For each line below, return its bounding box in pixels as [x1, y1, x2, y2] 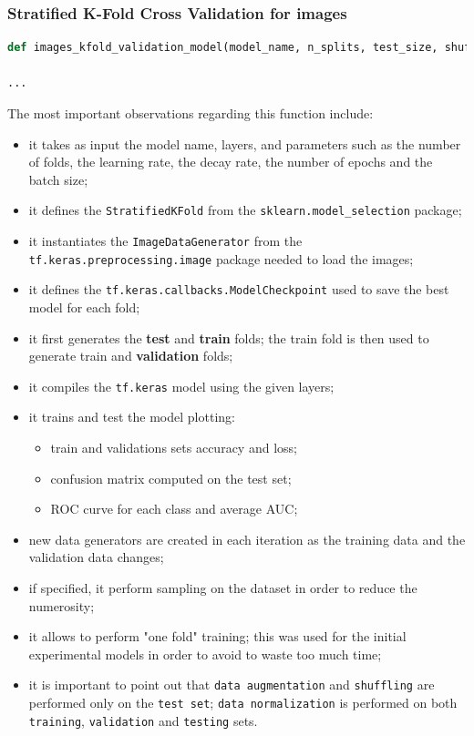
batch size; [28, 169, 88, 189]
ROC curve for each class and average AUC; [50, 499, 298, 518]
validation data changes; [28, 547, 164, 567]
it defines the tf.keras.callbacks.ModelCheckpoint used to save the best [28, 280, 449, 299]
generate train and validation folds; [28, 346, 233, 365]
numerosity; [28, 596, 95, 615]
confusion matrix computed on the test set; [50, 468, 292, 487]
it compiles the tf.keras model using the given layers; [28, 376, 335, 395]
